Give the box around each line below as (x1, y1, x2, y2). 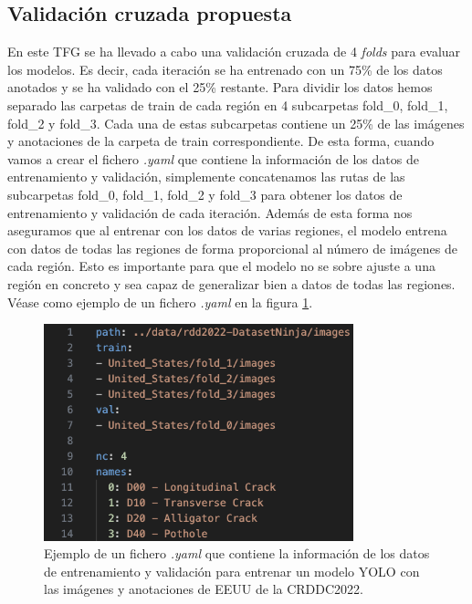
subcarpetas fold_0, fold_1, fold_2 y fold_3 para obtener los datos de (7, 184, 403, 203)
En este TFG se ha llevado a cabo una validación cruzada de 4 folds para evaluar (7, 42, 461, 61)
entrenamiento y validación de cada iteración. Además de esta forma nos (7, 203, 413, 222)
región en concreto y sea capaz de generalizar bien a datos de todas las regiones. (7, 274, 456, 293)
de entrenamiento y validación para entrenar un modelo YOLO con (44, 561, 420, 580)
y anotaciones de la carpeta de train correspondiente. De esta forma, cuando (7, 131, 435, 151)
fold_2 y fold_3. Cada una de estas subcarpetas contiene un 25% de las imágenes (7, 113, 465, 132)
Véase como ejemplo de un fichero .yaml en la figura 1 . (7, 292, 313, 311)
